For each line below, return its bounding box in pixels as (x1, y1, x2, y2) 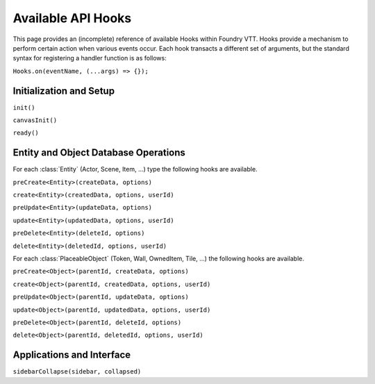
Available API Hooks (12, 10, 132, 26)
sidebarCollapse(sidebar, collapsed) (12, 368, 142, 376)
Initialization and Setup (12, 85, 115, 97)
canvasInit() (12, 117, 58, 124)
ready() (12, 129, 40, 137)
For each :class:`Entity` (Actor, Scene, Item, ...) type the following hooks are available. (12, 165, 258, 174)
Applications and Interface (12, 349, 131, 361)
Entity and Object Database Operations (12, 147, 185, 159)
